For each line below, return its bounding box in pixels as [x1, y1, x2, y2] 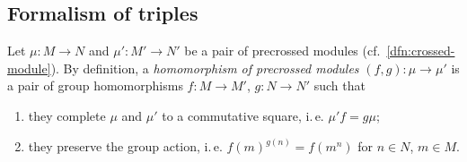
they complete [28, 106, 106, 124]
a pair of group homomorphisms [7, 76, 183, 95]
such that [313, 76, 366, 95]
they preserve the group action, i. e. [28, 137, 223, 156]
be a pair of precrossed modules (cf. [184, 41, 381, 60]
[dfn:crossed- [386, 41, 455, 60]
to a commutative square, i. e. [162, 106, 324, 124]
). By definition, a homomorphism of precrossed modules [50, 58, 359, 77]
